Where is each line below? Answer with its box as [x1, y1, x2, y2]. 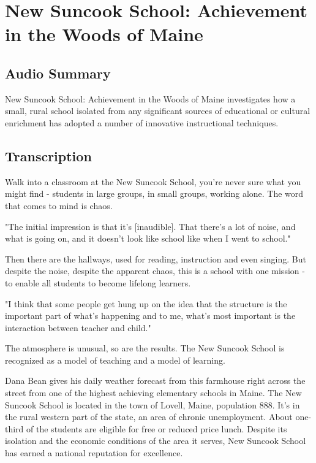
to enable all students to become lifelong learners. [5, 276, 191, 289]
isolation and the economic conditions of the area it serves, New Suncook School [5, 434, 306, 447]
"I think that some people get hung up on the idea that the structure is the [5, 297, 287, 310]
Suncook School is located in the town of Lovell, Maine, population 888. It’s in [5, 398, 300, 411]
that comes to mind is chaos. [5, 199, 113, 212]
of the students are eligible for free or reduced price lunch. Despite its [26, 422, 287, 435]
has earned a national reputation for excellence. [5, 446, 183, 459]
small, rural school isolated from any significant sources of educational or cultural [5, 104, 310, 117]
